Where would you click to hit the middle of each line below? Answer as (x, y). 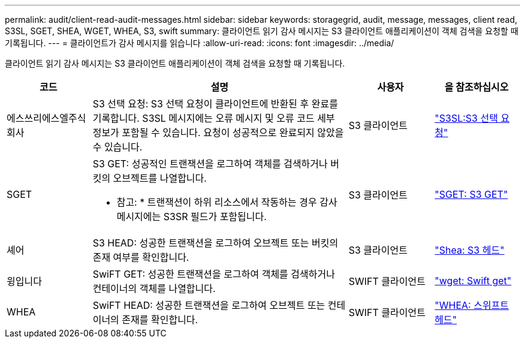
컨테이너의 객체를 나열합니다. (154, 288)
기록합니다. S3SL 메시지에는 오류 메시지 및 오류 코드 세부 (214, 118)
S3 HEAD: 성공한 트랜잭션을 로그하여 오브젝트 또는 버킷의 (215, 243)
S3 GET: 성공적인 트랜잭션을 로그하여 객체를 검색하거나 (210, 164)
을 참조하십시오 (476, 87)
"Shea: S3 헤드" (470, 250)
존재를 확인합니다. (160, 320)
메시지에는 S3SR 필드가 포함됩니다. (191, 216)
